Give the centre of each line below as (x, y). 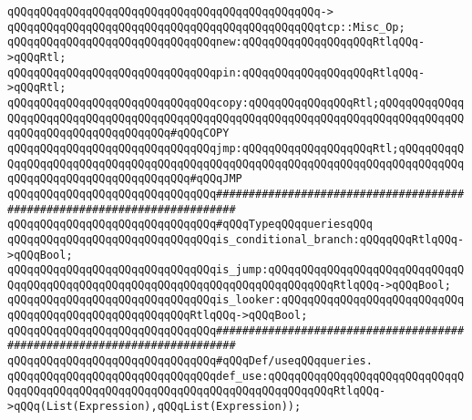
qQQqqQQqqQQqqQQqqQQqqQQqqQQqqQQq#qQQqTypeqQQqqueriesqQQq (190, 225)
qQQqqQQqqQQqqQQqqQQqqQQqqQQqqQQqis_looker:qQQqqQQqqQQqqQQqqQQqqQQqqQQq (236, 300)
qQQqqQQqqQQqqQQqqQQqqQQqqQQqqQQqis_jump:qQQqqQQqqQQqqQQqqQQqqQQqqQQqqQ (236, 270)
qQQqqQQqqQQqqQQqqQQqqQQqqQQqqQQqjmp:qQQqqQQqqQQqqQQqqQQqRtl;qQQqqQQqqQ (236, 148)
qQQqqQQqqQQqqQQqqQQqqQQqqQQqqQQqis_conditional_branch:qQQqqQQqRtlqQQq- (236, 239)
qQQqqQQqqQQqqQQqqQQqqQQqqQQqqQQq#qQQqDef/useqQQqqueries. (190, 361)
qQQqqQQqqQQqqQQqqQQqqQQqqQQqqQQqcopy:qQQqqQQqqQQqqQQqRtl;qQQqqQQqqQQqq (236, 102)
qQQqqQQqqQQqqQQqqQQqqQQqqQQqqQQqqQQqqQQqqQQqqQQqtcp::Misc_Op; (206, 27)
